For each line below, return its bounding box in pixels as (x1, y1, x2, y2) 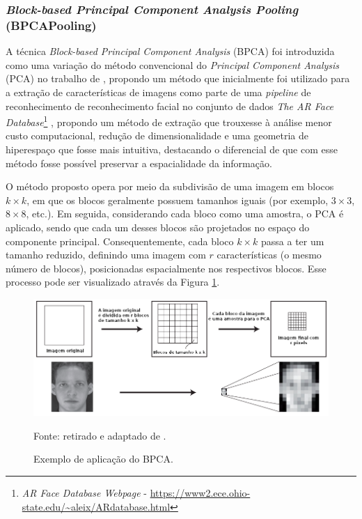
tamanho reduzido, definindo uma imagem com (6, 247, 206, 262)
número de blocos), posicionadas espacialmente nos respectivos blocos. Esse (6, 261, 326, 275)
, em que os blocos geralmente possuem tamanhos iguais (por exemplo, (26, 192, 329, 207)
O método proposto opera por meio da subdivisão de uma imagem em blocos (6, 179, 334, 194)
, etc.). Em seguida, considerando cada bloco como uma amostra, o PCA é (26, 206, 344, 221)
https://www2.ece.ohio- (150, 486, 251, 499)
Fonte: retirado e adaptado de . (33, 428, 166, 442)
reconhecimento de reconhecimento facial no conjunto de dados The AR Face (6, 98, 334, 113)
